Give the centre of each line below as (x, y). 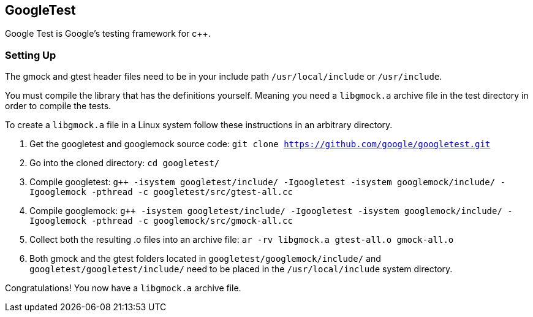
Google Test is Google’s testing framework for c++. (108, 34)
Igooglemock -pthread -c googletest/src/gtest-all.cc (161, 192)
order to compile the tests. (58, 106)
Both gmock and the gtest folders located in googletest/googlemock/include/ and (205, 259)
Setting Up (31, 55)
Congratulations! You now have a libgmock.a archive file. (123, 288)
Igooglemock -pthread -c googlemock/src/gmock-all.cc (161, 221)
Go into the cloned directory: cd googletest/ (125, 163)
